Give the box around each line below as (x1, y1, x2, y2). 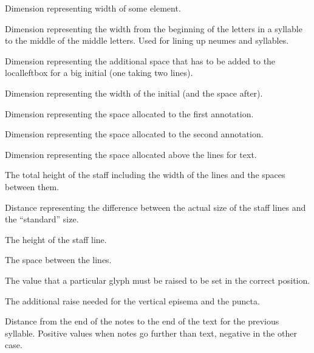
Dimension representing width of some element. (5, 2, 181, 14)
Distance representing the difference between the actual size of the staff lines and (5, 200, 306, 213)
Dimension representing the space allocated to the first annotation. (5, 107, 254, 120)
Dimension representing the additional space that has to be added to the (5, 54, 276, 67)
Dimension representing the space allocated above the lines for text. (5, 148, 257, 160)
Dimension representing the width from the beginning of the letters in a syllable (5, 22, 302, 35)
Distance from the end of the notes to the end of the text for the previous (5, 315, 279, 327)
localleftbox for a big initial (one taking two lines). (5, 66, 193, 79)
